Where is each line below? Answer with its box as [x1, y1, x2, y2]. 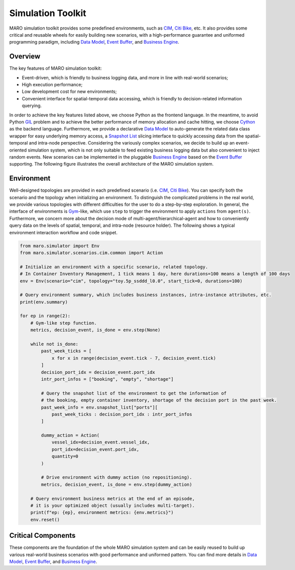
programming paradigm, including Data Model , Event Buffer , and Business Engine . [9, 39, 179, 45]
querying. [22, 103, 42, 109]
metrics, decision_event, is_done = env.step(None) [30, 327, 161, 333]
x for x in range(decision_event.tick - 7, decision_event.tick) [51, 355, 216, 361]
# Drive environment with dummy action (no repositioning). [41, 475, 192, 480]
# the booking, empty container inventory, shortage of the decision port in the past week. [41, 397, 277, 403]
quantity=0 [51, 454, 79, 459]
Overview [9, 52, 41, 61]
